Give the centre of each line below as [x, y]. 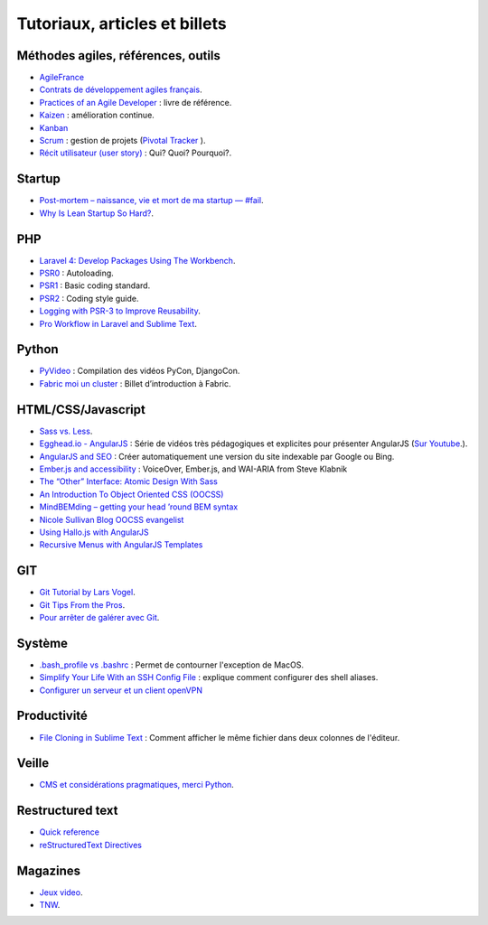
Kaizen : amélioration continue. [97, 115]
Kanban [54, 127]
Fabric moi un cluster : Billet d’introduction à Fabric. [135, 383]
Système [42, 643]
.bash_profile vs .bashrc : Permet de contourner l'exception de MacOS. [172, 665]
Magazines [49, 870]
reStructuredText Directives [90, 845]
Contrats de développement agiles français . [121, 89]
